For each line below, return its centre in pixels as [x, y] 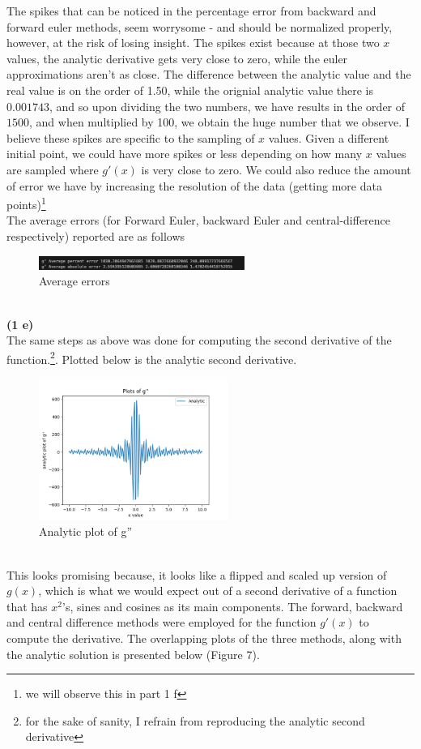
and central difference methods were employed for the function [162, 622]
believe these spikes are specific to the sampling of [131, 137]
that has [27, 606]
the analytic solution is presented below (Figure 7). [133, 654]
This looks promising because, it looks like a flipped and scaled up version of [197, 574]
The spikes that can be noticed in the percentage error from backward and [191, 11]
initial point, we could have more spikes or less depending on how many [185, 154]
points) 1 [26, 203]
